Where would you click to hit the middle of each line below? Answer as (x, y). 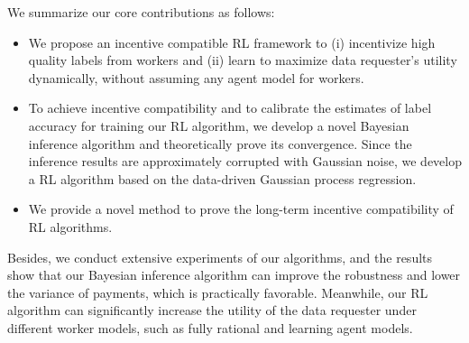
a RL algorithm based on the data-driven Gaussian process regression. (222, 178)
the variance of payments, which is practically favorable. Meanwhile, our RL (218, 292)
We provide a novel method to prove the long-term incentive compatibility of (241, 209)
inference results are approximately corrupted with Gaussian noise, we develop (245, 161)
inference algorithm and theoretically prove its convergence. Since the (220, 143)
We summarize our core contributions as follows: (141, 12)
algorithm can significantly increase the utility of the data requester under (212, 310)
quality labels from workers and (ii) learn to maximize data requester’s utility (243, 60)
